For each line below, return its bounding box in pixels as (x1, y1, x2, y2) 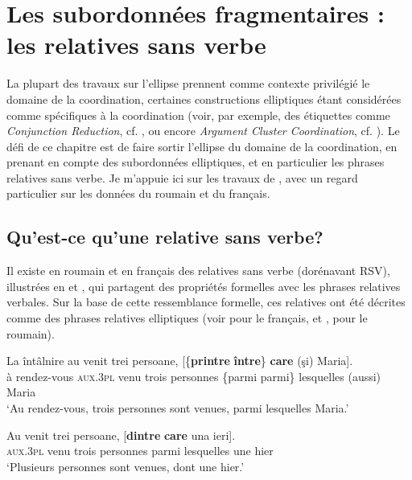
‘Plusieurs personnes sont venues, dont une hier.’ (6, 457, 245, 474)
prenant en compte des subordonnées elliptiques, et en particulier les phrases (6, 154, 385, 170)
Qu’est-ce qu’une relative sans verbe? (6, 224, 323, 249)
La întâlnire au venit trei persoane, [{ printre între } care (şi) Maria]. (6, 352, 353, 369)
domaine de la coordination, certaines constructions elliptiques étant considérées (6, 90, 402, 107)
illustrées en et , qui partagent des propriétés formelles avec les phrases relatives (6, 277, 401, 294)
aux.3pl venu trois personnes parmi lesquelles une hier (6, 442, 274, 459)
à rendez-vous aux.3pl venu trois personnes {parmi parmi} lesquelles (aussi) (6, 367, 381, 384)
